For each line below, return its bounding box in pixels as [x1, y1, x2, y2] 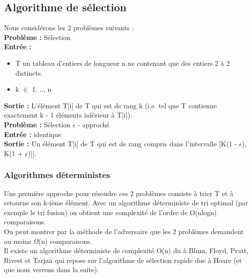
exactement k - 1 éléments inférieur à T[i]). [4, 110, 132, 120]
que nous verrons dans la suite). [4, 264, 99, 275]
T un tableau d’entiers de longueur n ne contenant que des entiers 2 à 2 [15, 58, 230, 68]
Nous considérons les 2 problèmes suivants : [4, 22, 134, 33]
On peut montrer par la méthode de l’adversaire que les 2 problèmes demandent [4, 226, 244, 236]
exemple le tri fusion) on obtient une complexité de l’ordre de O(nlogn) [4, 207, 217, 217]
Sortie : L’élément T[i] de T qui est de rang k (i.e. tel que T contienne [4, 100, 217, 110]
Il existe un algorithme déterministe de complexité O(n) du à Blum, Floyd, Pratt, [4, 245, 249, 256]
